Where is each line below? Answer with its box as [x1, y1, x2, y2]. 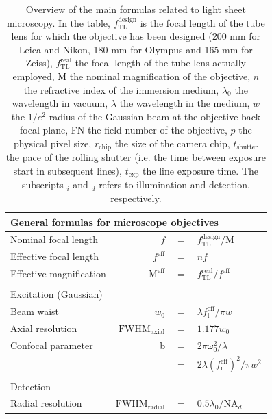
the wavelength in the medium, [119, 96, 250, 110]
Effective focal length [10, 249, 99, 264]
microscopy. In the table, [6, 15, 110, 29]
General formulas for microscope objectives [10, 214, 219, 229]
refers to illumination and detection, [99, 177, 250, 192]
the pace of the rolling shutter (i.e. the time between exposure [5, 150, 267, 164]
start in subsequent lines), [13, 163, 122, 177]
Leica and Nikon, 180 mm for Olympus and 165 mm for [18, 42, 253, 56]
